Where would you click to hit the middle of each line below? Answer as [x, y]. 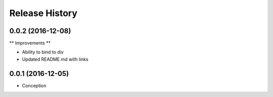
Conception [34, 85]
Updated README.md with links [55, 59]
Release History [43, 13]
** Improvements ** [30, 43]
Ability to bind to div [43, 52]
